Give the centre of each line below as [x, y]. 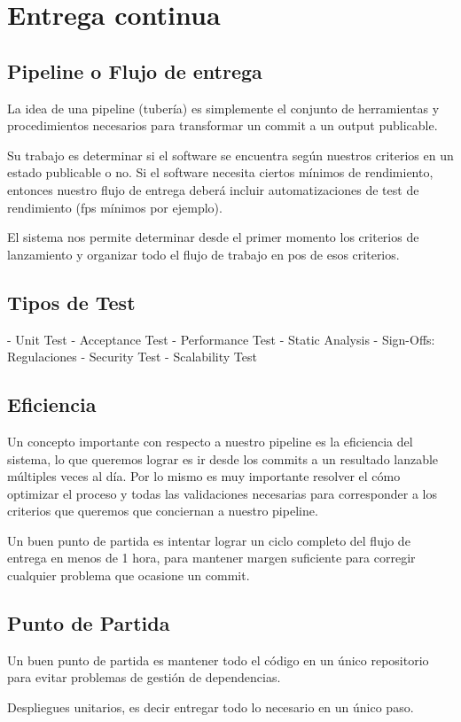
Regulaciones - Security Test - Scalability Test [132, 357]
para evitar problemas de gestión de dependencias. [144, 677]
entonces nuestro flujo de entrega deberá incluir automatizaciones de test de [213, 189]
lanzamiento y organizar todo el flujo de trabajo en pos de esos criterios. [203, 254]
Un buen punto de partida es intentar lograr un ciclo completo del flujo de [209, 540]
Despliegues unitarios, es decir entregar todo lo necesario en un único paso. [211, 707]
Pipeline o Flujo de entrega [135, 70]
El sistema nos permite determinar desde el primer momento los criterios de [213, 237]
